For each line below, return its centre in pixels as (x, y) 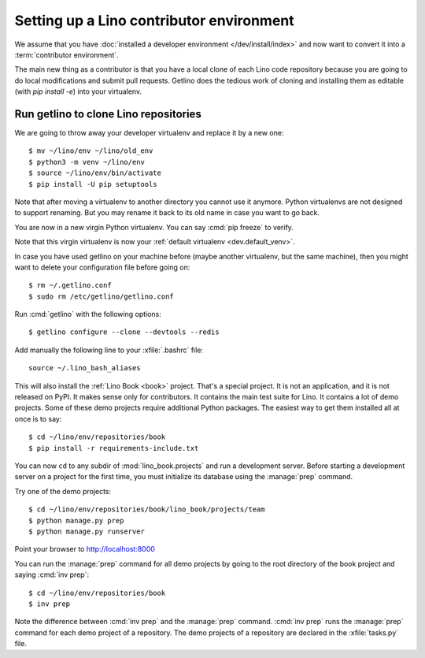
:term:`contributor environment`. (67, 54)
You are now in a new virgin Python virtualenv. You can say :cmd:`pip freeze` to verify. (154, 227)
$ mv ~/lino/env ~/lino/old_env (91, 151)
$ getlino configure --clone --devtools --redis (124, 332)
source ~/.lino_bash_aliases (85, 368)
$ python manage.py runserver (87, 531)
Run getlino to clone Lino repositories (108, 114)
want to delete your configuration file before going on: (102, 267)
